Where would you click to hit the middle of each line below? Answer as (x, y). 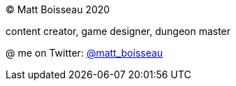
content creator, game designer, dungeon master (118, 31)
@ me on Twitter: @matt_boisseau (84, 53)
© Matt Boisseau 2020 (58, 9)
